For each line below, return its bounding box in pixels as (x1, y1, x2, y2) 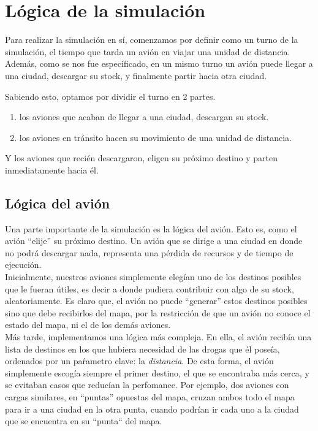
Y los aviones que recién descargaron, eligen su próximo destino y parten (5, 151, 278, 164)
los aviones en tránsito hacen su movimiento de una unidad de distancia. (19, 131, 292, 143)
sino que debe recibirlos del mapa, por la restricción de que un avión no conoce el (5, 306, 311, 319)
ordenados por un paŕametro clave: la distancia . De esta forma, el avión (5, 354, 274, 367)
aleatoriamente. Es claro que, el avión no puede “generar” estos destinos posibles (5, 294, 308, 307)
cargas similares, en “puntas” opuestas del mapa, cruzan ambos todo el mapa (5, 390, 295, 403)
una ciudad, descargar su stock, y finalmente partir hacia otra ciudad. (5, 69, 267, 82)
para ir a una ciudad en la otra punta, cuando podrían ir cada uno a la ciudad (5, 402, 299, 415)
